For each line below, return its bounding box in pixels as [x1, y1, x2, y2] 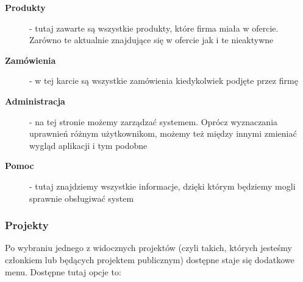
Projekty [5, 218, 49, 233]
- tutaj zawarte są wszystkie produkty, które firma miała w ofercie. [29, 21, 279, 34]
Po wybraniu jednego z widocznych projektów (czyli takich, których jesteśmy [5, 241, 293, 254]
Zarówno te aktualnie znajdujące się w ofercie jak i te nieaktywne [29, 33, 274, 46]
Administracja [5, 94, 65, 107]
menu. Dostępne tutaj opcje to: [5, 265, 121, 278]
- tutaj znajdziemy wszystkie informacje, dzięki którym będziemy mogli [29, 179, 296, 192]
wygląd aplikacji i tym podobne [29, 139, 148, 151]
